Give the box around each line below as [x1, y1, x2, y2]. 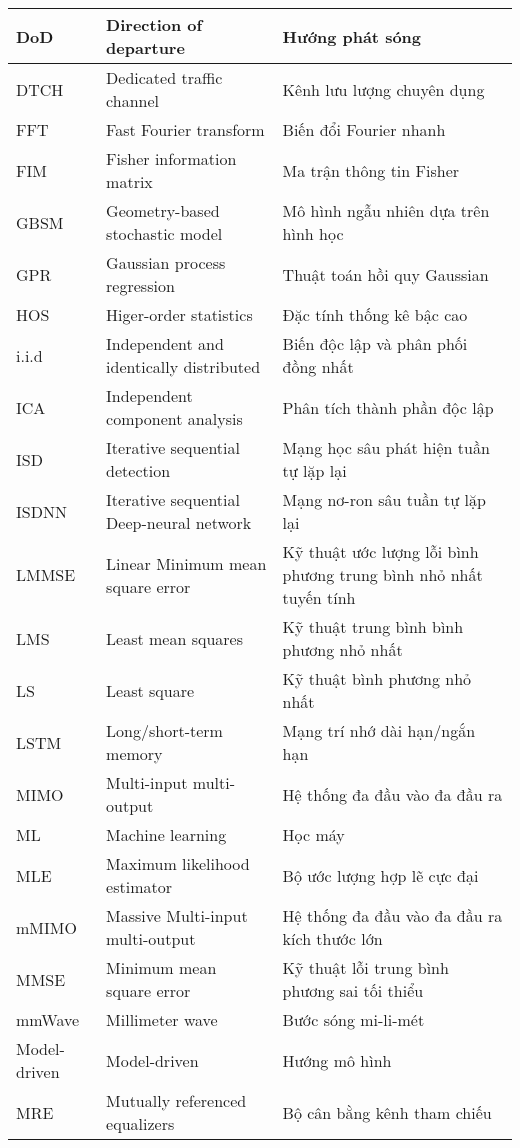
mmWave [16, 1008, 80, 1031]
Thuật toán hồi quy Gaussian [282, 262, 489, 286]
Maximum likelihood [106, 852, 250, 875]
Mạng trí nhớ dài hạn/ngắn [282, 719, 476, 742]
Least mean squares [106, 626, 244, 650]
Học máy [282, 823, 345, 846]
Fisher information [106, 147, 237, 170]
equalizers [106, 1112, 175, 1135]
